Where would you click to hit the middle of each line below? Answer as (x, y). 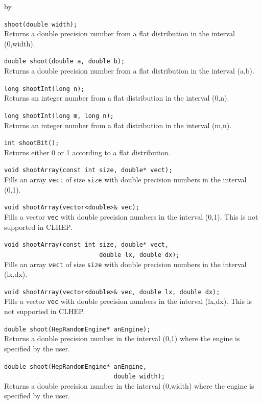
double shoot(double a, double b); (65, 62)
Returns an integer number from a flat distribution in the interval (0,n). (117, 98)
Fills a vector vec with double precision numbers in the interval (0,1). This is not (131, 217)
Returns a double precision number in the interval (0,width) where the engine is (129, 385)
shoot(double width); (41, 24)
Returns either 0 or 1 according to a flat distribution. (87, 152)
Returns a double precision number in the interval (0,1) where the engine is (122, 338)
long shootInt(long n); (44, 89)
